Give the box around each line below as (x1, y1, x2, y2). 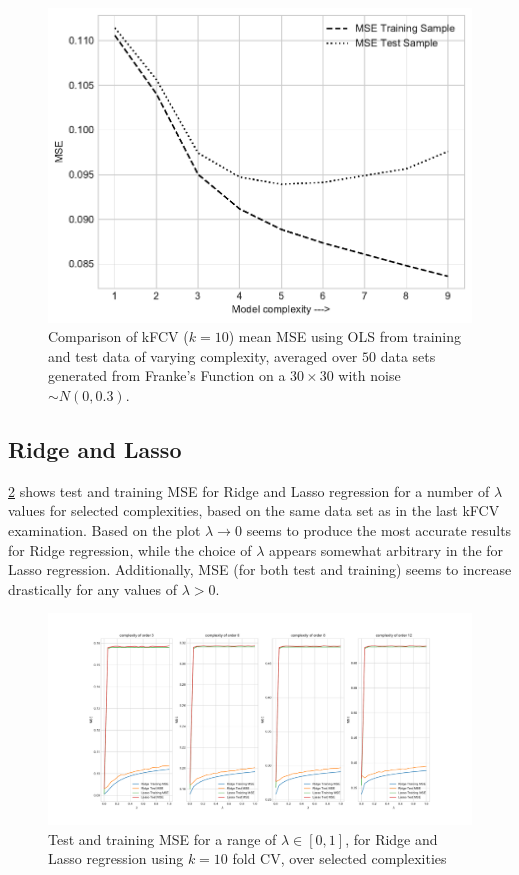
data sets (380, 345, 436, 366)
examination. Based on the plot (8, 520, 201, 541)
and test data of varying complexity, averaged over (48, 345, 358, 366)
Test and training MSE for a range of (48, 828, 277, 849)
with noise (338, 365, 401, 386)
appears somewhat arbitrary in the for (269, 539, 504, 560)
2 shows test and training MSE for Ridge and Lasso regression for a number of (8, 480, 490, 501)
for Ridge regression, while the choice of (8, 539, 252, 560)
